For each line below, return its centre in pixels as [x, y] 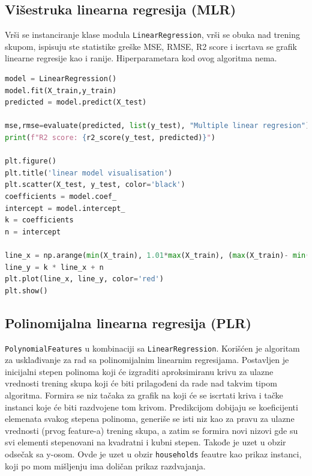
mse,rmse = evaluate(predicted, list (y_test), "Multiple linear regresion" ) [157, 126]
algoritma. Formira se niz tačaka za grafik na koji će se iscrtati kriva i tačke [144, 395]
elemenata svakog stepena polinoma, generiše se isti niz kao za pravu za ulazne [150, 419]
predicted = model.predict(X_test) [76, 102]
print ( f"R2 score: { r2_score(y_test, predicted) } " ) [110, 138]
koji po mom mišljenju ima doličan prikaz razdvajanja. [105, 465]
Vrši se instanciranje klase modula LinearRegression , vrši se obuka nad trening [153, 35]
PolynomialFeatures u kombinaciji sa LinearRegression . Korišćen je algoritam [152, 348]
